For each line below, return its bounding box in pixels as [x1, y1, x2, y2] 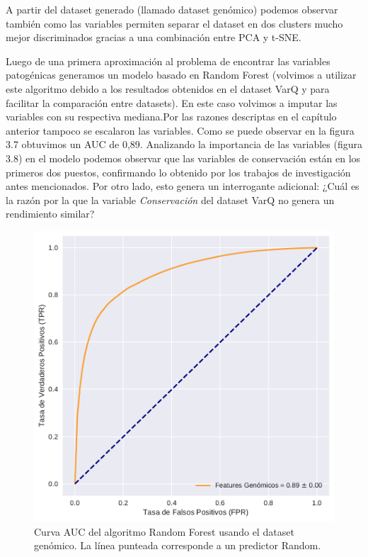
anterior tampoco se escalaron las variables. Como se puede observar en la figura [6, 123, 355, 137]
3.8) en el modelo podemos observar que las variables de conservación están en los [6, 150, 361, 165]
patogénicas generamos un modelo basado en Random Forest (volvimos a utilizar [6, 67, 357, 82]
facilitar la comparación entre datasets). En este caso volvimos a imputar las [6, 95, 338, 110]
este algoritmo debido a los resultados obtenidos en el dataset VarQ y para [6, 81, 330, 96]
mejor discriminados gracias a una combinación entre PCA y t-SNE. [6, 30, 301, 45]
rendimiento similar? [6, 206, 95, 221]
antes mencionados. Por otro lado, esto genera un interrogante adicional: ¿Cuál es [6, 179, 360, 193]
